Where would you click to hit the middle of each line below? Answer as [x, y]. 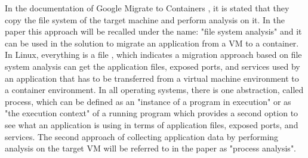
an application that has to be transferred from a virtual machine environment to [152, 78]
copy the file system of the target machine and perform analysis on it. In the [145, 19]
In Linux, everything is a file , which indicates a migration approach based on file [153, 55]
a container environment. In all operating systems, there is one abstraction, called [154, 90]
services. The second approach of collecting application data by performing [142, 136]
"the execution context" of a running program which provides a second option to [152, 113]
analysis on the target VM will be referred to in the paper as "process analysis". [151, 148]
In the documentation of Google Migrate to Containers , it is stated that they [147, 8]
